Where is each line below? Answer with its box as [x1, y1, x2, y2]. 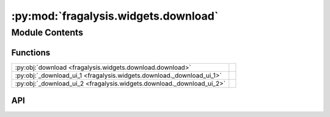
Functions [11, 47, 51, 58]
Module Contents [11, 27, 84, 38]
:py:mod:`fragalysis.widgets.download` [11, 9, 219, 23]
